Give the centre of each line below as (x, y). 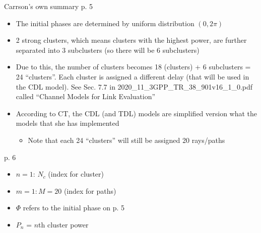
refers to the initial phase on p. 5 (74, 208)
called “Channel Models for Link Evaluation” (86, 96)
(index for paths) (90, 190)
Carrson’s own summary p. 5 (49, 6)
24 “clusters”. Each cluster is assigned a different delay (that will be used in (133, 76)
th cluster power (63, 224)
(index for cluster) (76, 174)
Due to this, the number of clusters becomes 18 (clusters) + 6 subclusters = (133, 67)
